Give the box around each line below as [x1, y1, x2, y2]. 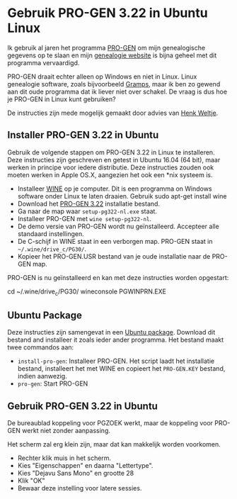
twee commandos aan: [7, 343, 74, 352]
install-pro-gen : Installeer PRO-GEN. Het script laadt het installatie [17, 357, 214, 366]
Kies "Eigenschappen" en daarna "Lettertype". [17, 461, 154, 470]
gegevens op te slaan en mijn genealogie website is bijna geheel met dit [7, 51, 217, 60]
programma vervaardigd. [7, 58, 80, 67]
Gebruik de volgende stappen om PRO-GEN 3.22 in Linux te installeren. [7, 147, 215, 157]
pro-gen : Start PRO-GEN [17, 379, 88, 388]
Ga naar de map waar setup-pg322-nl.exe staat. [17, 207, 158, 215]
